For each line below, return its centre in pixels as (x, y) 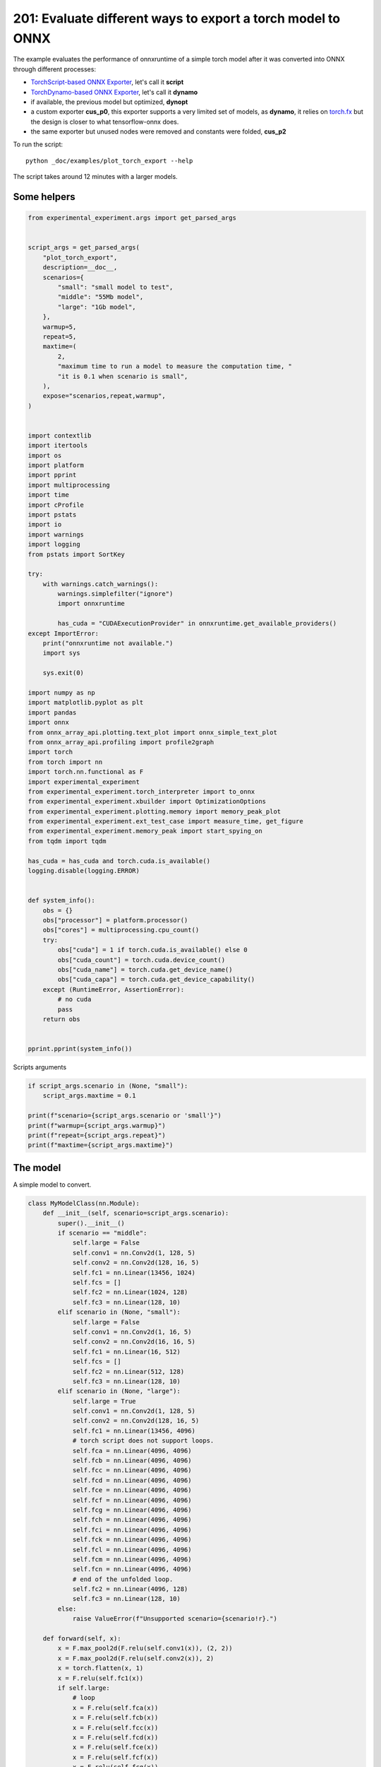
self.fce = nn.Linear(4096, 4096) (132, 1490)
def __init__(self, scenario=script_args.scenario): (136, 1213)
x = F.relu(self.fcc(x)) (115, 1727)
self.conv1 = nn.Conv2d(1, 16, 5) (132, 1332)
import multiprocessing (69, 485)
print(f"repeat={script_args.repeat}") (97, 1135)
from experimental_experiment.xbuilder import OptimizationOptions (147, 802)
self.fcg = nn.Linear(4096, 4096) (132, 1510)
